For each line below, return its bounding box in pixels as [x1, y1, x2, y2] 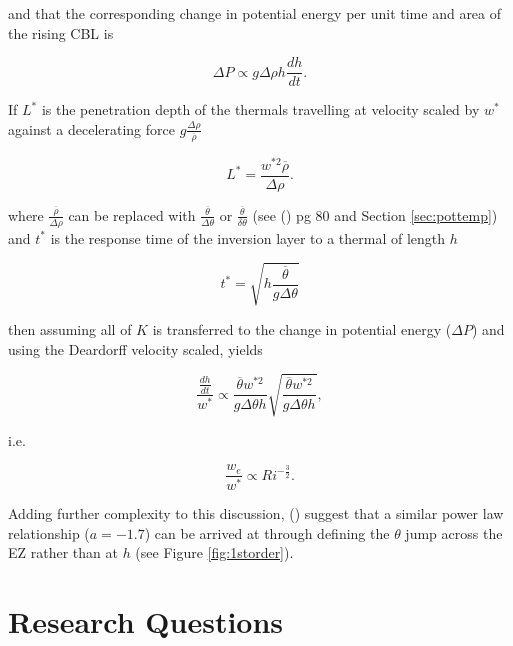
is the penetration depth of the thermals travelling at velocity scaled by [41, 99, 480, 120]
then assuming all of [8, 318, 132, 339]
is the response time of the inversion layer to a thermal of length [50, 227, 446, 248]
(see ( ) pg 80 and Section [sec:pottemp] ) [252, 204, 498, 225]
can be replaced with [68, 204, 196, 225]
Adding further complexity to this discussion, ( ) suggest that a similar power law [8, 503, 504, 524]
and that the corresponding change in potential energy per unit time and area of [8, 3, 502, 23]
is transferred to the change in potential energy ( [152, 318, 452, 339]
